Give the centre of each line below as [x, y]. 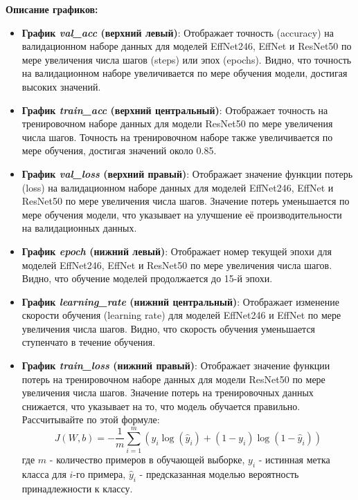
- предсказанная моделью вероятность [219, 473]
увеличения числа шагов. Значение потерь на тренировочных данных [168, 392]
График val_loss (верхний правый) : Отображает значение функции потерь [187, 173]
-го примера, [99, 473]
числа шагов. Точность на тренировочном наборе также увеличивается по [177, 137]
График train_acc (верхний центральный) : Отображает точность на [175, 110]
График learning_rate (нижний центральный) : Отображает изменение [180, 301]
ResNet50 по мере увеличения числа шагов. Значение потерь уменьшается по [186, 201]
